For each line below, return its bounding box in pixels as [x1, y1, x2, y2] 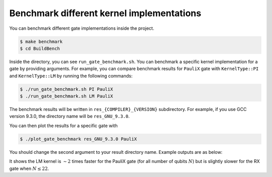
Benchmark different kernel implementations [9, 8, 201, 19]
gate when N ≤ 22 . [9, 165, 49, 171]
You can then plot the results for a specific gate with [9, 123, 118, 129]
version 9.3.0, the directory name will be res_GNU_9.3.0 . [9, 113, 130, 120]
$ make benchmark [20, 38, 63, 44]
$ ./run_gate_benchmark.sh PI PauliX [20, 86, 113, 92]
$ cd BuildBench [20, 45, 60, 51]
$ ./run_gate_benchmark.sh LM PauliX [20, 93, 113, 99]
